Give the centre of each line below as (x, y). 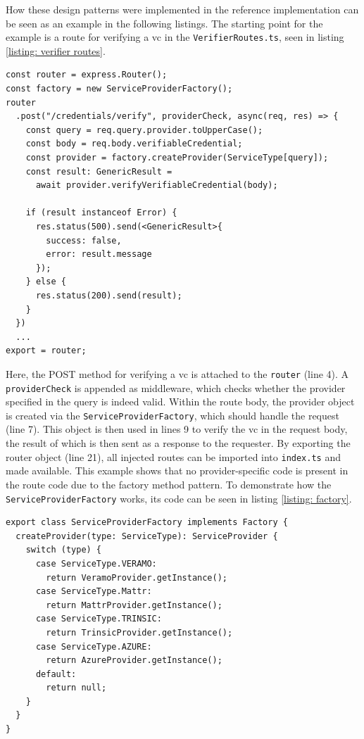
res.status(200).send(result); (109, 295)
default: (56, 674)
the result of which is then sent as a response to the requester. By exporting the (178, 443)
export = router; (46, 351)
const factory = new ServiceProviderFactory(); (119, 89)
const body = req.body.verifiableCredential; (134, 144)
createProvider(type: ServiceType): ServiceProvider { (147, 536)
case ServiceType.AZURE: (94, 646)
